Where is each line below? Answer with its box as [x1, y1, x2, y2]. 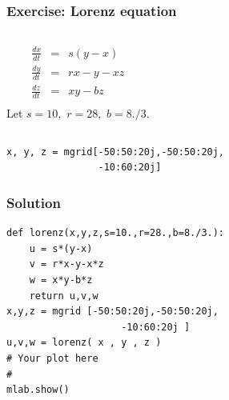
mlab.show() [6, 384, 70, 396]
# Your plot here [6, 352, 98, 364]
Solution [6, 192, 61, 212]
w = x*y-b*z [29, 274, 93, 286]
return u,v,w [29, 290, 98, 302]
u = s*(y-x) [29, 242, 93, 254]
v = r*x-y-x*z [29, 258, 104, 270]
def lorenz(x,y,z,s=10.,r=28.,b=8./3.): [6, 227, 225, 239]
